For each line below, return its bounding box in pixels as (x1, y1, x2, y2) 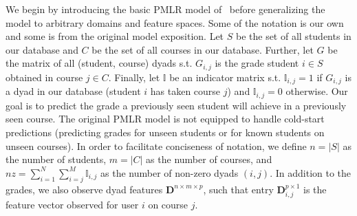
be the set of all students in (235, 29, 351, 43)
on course (148, 197, 188, 211)
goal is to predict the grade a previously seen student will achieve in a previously (6, 98, 347, 112)
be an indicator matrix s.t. (169, 69, 281, 84)
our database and (6, 42, 78, 56)
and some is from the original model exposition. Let (6, 29, 224, 43)
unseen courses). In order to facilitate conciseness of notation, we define (6, 138, 307, 153)
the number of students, (6, 152, 107, 166)
